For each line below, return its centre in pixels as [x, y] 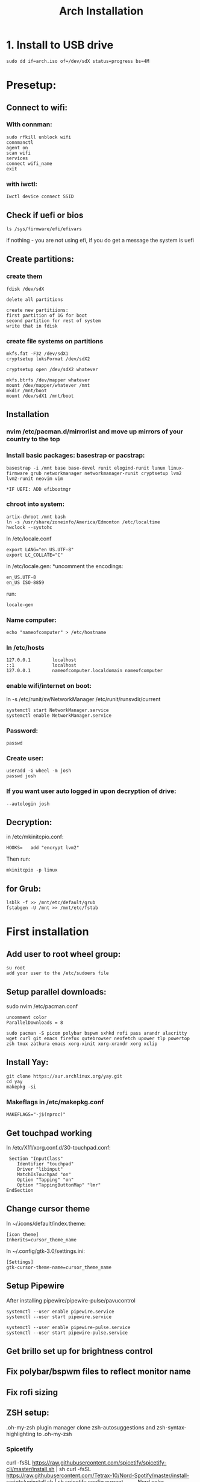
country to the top [33, 439]
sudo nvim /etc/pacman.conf [42, 1006]
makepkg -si [21, 1087]
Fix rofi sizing [32, 1392]
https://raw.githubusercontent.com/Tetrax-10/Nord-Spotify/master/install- [98, 1475]
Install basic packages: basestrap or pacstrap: [76, 456]
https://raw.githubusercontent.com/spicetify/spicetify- [99, 1462]
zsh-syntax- [171, 1427]
